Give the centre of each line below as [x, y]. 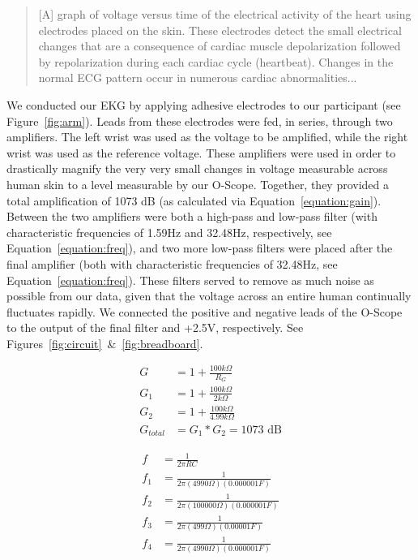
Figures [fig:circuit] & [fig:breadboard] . [105, 343]
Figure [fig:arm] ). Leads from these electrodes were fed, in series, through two [200, 121]
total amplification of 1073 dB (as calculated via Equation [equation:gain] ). [194, 200]
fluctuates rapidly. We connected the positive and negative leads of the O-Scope [205, 311]
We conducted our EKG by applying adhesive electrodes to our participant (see [204, 104]
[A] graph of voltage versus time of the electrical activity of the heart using [225, 14]
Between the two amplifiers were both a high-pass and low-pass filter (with [192, 216]
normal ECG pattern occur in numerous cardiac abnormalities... [198, 78]
